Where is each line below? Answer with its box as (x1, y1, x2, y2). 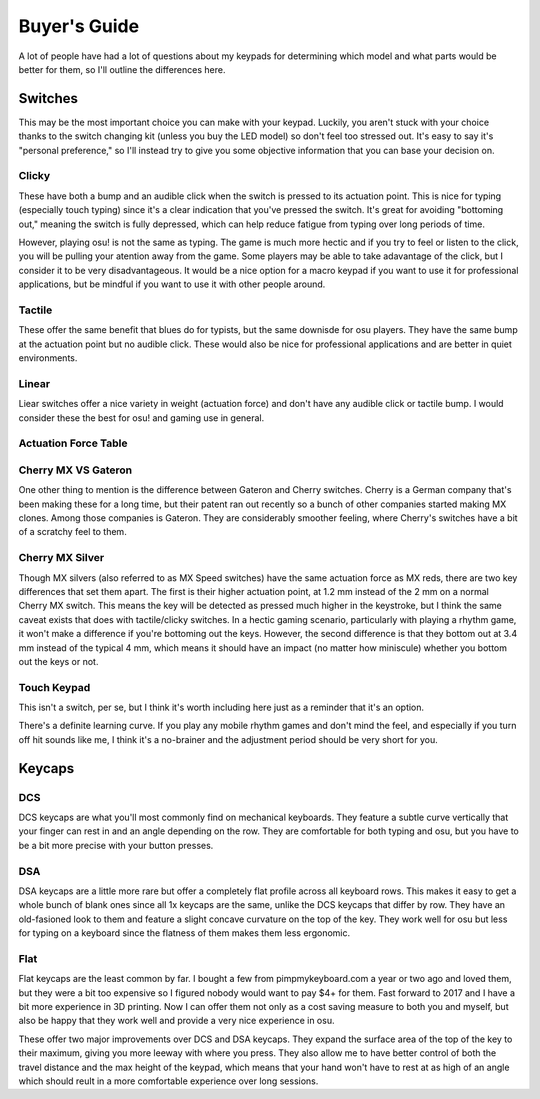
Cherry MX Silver (18, 551, 105, 565)
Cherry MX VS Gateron (18, 463, 133, 477)
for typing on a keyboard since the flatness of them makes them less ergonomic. (18, 927, 350, 939)
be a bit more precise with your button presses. (18, 839, 214, 851)
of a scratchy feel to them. (18, 526, 127, 538)
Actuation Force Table (18, 436, 129, 450)
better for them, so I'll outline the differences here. (18, 63, 226, 75)
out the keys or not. (18, 655, 99, 667)
